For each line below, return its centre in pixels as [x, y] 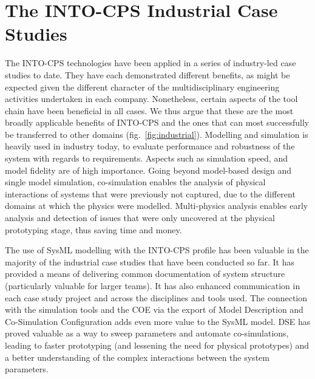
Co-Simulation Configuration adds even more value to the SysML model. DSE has [158, 321]
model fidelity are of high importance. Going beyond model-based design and [148, 170]
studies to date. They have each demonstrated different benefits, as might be [147, 74]
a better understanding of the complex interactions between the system [137, 357]
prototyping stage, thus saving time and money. [93, 229]
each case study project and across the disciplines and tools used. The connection [156, 297]
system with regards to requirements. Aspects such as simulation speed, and [146, 158]
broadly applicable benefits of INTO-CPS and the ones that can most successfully [157, 122]
